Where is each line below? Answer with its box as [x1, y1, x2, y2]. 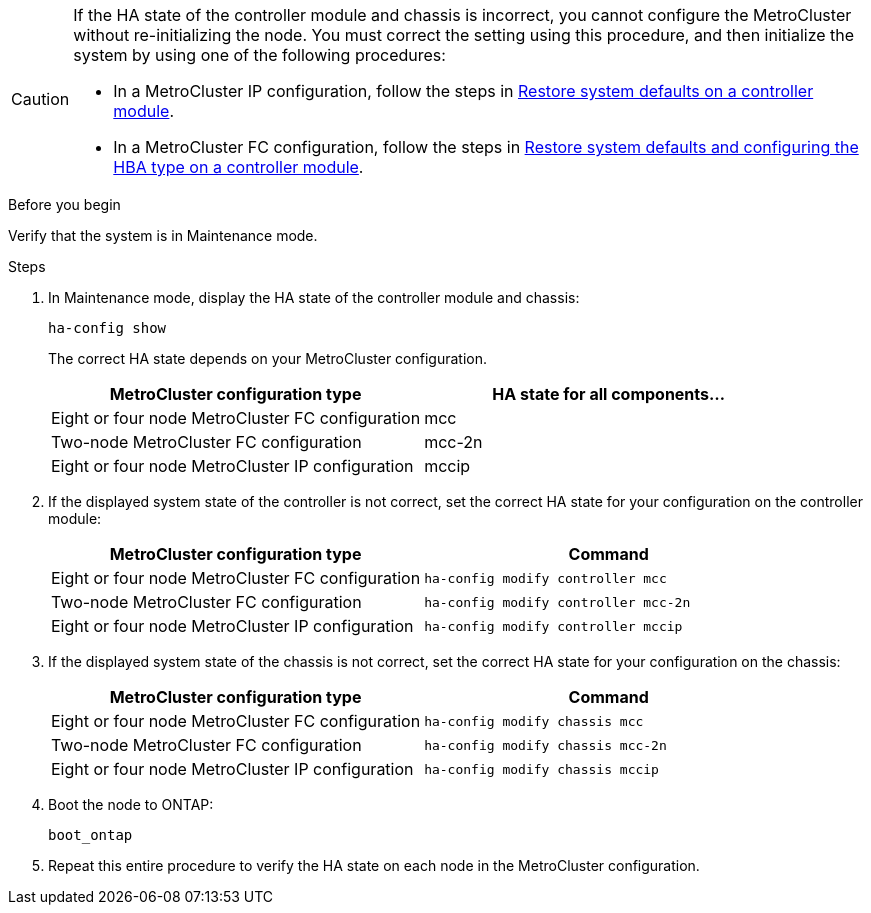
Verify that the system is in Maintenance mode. [8, 227, 318, 244]
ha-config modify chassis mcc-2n [424, 737, 667, 753]
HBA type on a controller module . [113, 157, 364, 177]
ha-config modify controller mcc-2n [424, 594, 691, 610]
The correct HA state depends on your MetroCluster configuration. [48, 350, 487, 367]
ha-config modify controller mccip [424, 618, 683, 634]
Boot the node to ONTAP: [48, 796, 214, 813]
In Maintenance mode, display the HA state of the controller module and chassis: [48, 289, 580, 306]
